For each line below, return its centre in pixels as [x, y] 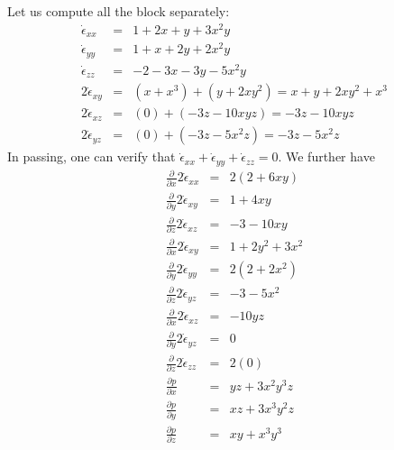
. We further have [326, 156]
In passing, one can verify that [92, 156]
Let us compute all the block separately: [119, 11]
